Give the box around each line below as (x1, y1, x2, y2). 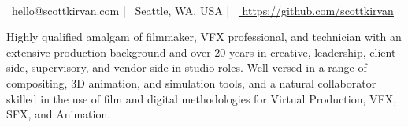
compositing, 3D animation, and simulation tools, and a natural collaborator (6, 74, 376, 91)
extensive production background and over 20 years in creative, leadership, (6, 43, 366, 60)
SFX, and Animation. (6, 106, 111, 122)
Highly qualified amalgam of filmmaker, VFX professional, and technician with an (6, 28, 402, 45)
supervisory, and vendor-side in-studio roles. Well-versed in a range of (31, 59, 367, 76)
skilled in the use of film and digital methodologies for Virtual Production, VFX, (6, 90, 397, 106)
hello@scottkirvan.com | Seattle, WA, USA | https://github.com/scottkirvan (11, 2, 394, 18)
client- (369, 43, 400, 60)
